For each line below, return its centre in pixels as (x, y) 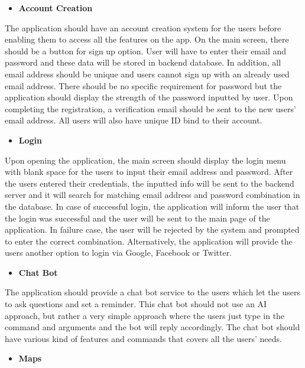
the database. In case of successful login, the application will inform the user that (152, 206)
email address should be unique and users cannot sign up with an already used (147, 74)
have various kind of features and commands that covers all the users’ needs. (143, 338)
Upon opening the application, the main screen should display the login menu (145, 160)
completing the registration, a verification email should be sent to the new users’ (150, 108)
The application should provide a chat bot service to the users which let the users (152, 292)
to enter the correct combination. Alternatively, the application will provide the (149, 241)
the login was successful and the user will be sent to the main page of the (137, 218)
